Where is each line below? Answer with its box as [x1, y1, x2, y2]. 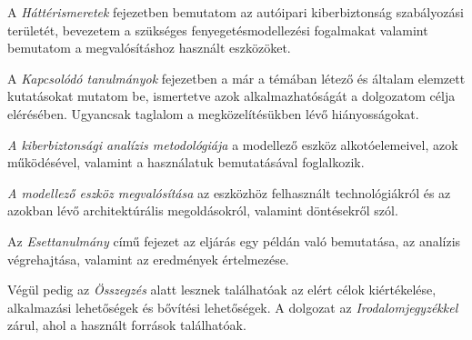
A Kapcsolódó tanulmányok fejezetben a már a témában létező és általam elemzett [7, 68, 466, 87]
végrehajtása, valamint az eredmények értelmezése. [7, 249, 289, 268]
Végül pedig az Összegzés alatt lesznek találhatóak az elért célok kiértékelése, [7, 280, 437, 299]
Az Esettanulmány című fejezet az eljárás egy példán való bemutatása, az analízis [7, 231, 461, 250]
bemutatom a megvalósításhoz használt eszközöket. [7, 38, 291, 57]
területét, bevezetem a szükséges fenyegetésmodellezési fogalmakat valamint [7, 20, 428, 39]
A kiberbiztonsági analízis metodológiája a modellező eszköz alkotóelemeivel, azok [7, 135, 458, 154]
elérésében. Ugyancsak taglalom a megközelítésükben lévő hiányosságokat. [7, 104, 419, 123]
